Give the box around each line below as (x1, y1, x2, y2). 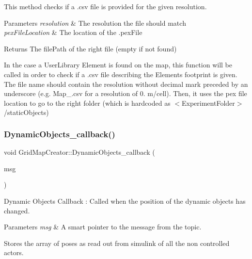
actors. (4, 247, 24, 258)
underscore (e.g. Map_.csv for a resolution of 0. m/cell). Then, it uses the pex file (4, 88, 247, 98)
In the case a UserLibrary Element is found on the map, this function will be (4, 60, 232, 70)
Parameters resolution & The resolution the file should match (4, 17, 186, 28)
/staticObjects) (4, 107, 49, 117)
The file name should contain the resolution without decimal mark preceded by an (4, 79, 248, 89)
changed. (4, 205, 30, 215)
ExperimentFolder (182, 97, 235, 108)
